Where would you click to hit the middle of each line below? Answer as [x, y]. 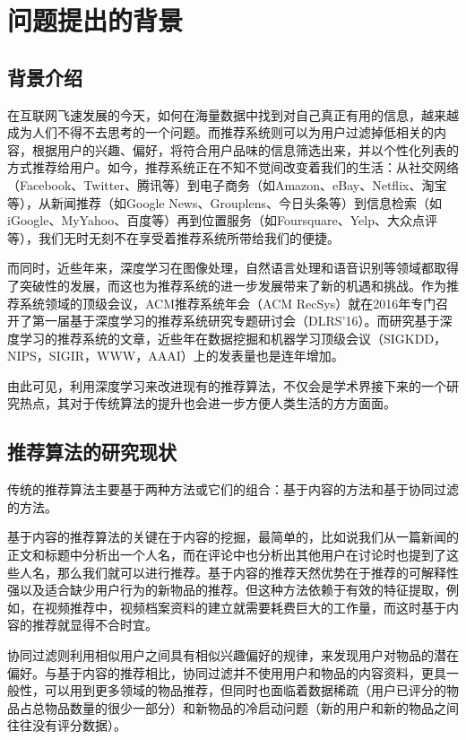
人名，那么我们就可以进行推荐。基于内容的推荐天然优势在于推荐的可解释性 [239, 572]
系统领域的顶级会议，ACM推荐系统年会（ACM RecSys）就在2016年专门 [228, 303]
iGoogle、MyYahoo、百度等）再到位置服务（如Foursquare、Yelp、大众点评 [223, 220]
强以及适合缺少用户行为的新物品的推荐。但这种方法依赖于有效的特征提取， [227, 590]
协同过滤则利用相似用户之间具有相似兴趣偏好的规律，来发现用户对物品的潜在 [233, 655]
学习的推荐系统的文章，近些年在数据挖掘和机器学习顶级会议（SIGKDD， [233, 338]
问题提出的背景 [95, 20]
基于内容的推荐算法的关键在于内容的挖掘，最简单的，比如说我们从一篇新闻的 [233, 537]
